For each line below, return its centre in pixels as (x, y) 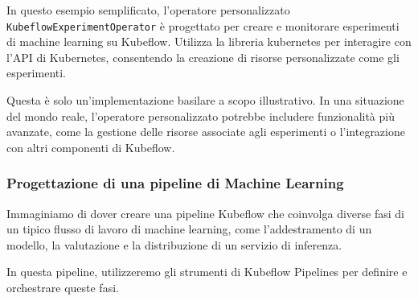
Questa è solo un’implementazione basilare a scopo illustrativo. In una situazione (205, 100)
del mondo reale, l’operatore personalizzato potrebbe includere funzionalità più (201, 115)
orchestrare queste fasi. (63, 287)
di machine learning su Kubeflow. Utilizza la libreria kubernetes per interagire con (209, 41)
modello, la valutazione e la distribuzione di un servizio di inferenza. (174, 244)
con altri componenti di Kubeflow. (91, 147)
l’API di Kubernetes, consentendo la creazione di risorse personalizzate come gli (203, 57)
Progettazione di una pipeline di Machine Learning (175, 183)
